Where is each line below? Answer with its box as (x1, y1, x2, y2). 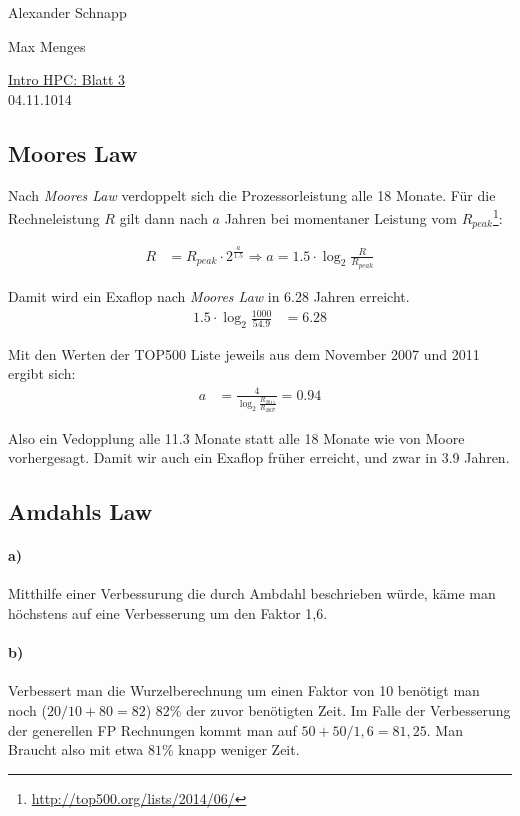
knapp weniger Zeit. (178, 739, 300, 760)
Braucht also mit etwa (8, 739, 144, 760)
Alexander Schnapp (8, 2, 127, 22)
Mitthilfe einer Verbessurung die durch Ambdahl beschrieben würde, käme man (8, 583, 496, 604)
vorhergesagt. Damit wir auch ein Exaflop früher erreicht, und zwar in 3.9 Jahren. (8, 447, 510, 468)
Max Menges (8, 35, 86, 56)
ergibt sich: (8, 363, 76, 384)
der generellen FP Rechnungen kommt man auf (8, 719, 297, 740)
